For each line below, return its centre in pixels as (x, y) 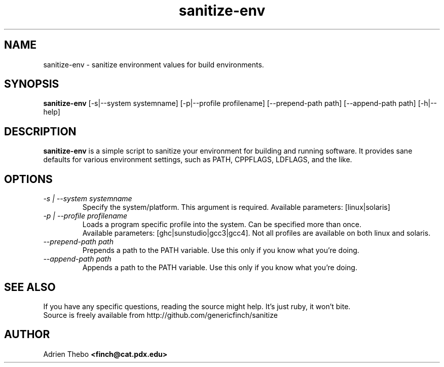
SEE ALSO (30, 287)
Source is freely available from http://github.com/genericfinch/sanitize (160, 315)
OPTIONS (28, 179)
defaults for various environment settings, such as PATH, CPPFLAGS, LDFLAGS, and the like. (198, 160)
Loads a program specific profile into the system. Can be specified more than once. (222, 225)
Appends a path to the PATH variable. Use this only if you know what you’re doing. (220, 268)
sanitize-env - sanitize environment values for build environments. (154, 64)
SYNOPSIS (32, 84)
